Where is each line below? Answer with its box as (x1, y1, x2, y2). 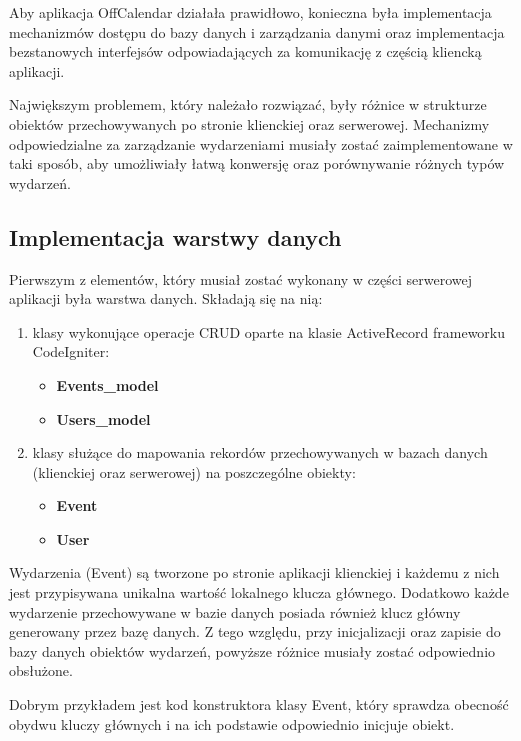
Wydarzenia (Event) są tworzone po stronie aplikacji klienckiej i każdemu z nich (9, 562, 500, 583)
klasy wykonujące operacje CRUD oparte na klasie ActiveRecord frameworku (32, 321, 506, 342)
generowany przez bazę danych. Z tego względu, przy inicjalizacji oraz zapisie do (9, 621, 501, 642)
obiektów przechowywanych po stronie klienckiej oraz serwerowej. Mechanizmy (9, 113, 490, 134)
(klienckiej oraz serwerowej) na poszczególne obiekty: (32, 461, 356, 482)
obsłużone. (9, 660, 73, 681)
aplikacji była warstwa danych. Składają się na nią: (9, 288, 323, 309)
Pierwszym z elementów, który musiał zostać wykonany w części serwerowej (9, 268, 473, 289)
